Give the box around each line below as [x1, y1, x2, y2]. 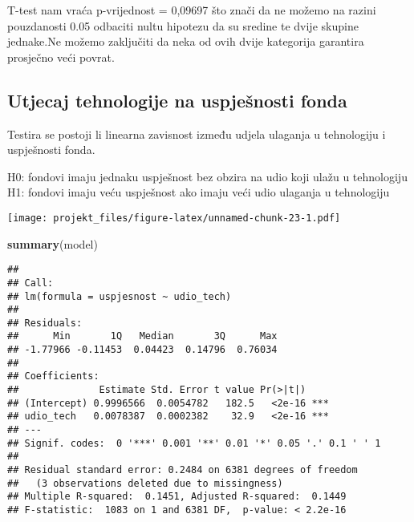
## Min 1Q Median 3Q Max [7, 330, 278, 342]
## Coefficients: [7, 370, 99, 382]
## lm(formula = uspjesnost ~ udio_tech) [7, 290, 232, 302]
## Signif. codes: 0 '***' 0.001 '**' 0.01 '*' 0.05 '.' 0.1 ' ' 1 [7, 437, 381, 449]
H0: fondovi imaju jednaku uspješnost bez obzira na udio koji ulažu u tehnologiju [7, 168, 408, 184]
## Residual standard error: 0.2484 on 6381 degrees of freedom [7, 464, 358, 476]
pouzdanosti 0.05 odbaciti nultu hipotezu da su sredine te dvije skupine [7, 17, 359, 34]
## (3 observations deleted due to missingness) [7, 477, 283, 489]
